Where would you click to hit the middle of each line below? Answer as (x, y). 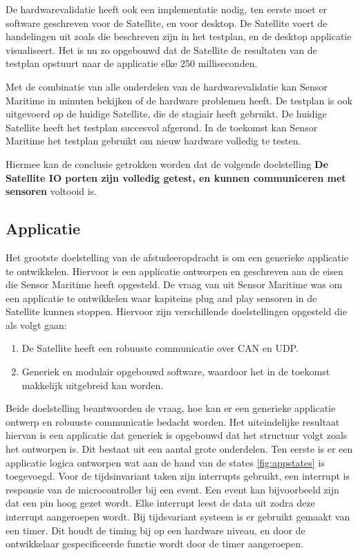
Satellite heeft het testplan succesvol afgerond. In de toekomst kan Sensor (162, 127)
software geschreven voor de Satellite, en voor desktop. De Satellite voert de (167, 22)
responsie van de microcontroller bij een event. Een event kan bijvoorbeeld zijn (172, 489)
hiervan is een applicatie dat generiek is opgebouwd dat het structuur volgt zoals (177, 435)
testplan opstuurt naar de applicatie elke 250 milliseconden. (132, 63)
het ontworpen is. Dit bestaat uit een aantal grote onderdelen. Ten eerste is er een (179, 449)
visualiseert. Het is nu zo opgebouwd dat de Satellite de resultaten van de (161, 49)
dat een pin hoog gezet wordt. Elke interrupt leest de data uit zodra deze (160, 503)
